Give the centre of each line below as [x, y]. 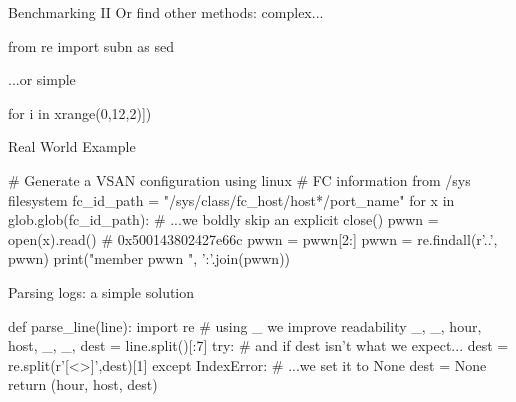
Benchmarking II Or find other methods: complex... [166, 12]
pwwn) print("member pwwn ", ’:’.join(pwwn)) [149, 258]
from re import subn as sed [91, 45]
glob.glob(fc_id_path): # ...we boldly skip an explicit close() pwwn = [223, 219]
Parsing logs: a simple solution [101, 291]
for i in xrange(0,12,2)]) [80, 112]
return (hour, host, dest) [83, 384]
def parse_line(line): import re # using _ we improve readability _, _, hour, [245, 325]
